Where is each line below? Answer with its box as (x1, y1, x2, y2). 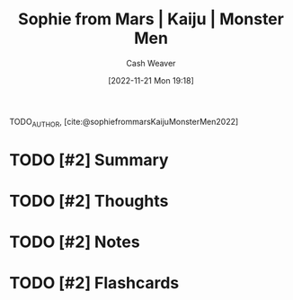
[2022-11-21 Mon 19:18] (107, 75, 195, 85)
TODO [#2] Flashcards (9, 273, 180, 294)
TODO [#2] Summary (9, 149, 169, 170)
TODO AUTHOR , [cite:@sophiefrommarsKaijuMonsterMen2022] (9, 116, 239, 129)
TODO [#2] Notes (9, 232, 141, 252)
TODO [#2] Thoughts (9, 191, 169, 211)
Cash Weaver (126, 57, 176, 68)
